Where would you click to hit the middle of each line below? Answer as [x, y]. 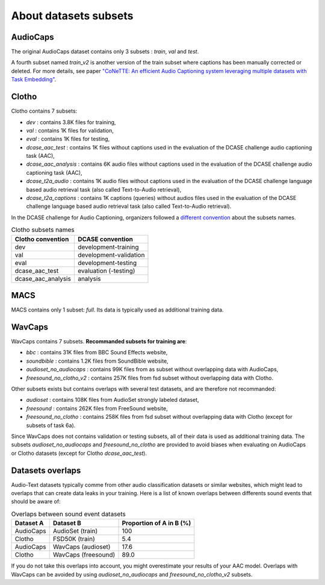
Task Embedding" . [34, 80]
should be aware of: [36, 502]
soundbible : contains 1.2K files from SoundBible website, [97, 361]
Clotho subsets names [43, 230]
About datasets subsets [72, 16]
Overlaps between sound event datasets [68, 514]
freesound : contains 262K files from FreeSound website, [97, 408]
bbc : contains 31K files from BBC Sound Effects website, [97, 352]
